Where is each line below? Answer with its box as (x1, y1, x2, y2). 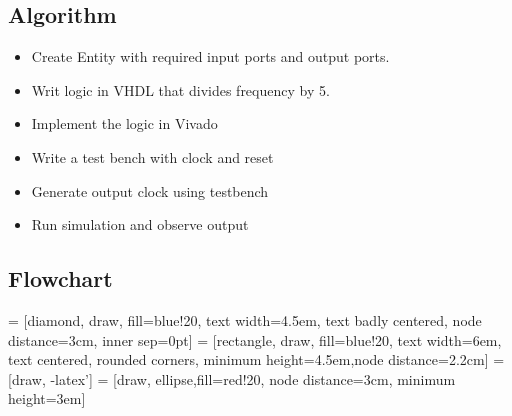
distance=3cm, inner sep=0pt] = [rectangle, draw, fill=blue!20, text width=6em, (8, 329, 502, 350)
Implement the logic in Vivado (31, 113, 218, 134)
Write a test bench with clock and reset (31, 146, 274, 167)
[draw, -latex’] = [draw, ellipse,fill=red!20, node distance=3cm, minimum (8, 368, 456, 389)
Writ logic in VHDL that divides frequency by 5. (31, 79, 330, 100)
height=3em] (8, 388, 86, 409)
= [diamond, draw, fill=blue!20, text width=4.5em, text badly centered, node (8, 309, 482, 330)
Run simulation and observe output (31, 214, 249, 235)
